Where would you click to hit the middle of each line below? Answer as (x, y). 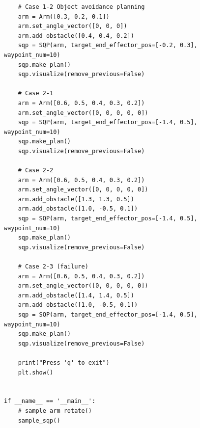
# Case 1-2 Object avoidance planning (81, 7)
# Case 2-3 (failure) (53, 267)
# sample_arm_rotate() (55, 411)
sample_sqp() (39, 420)
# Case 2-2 (36, 171)
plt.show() (36, 372)
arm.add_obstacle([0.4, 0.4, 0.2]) (76, 36)
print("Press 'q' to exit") (64, 362)
